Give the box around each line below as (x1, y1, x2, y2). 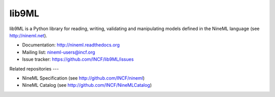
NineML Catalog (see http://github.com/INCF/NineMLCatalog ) (22, 82, 152, 88)
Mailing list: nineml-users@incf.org (22, 49, 95, 55)
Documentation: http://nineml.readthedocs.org (22, 42, 120, 48)
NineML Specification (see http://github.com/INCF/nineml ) (22, 75, 145, 81)
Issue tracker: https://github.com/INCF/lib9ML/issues (22, 56, 134, 62)
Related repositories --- (9, 65, 59, 71)
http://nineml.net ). (9, 32, 48, 38)
